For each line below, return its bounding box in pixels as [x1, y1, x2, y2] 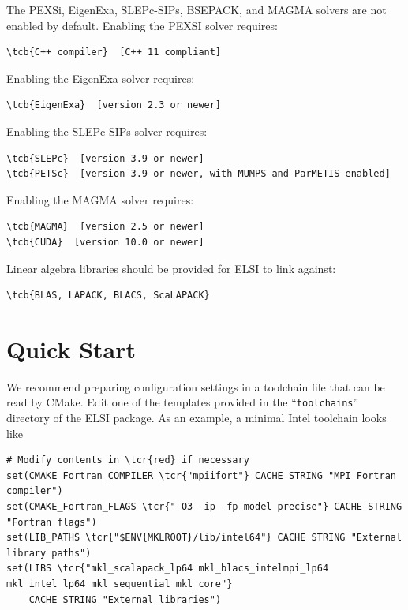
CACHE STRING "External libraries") [28, 593, 222, 605]
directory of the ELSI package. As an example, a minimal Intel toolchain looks [6, 410, 387, 426]
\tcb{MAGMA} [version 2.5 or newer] [6, 221, 204, 233]
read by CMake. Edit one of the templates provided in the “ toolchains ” [6, 394, 359, 410]
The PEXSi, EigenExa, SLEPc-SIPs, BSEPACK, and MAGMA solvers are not [6, 2, 387, 17]
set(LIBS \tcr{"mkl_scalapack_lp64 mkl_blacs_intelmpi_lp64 [6, 563, 329, 574]
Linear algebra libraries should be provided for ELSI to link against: [6, 260, 336, 276]
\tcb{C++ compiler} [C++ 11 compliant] [6, 47, 222, 58]
